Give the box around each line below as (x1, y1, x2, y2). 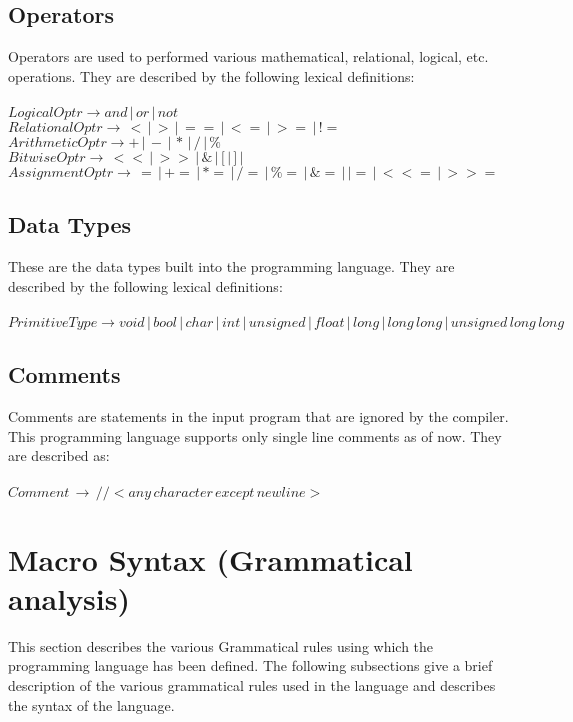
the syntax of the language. (8, 694, 175, 715)
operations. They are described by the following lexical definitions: (8, 65, 415, 86)
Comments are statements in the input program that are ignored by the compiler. (8, 406, 509, 427)
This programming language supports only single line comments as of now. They (8, 425, 502, 446)
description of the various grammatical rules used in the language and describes (8, 675, 496, 696)
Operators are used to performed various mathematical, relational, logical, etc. (8, 46, 489, 67)
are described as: (8, 445, 110, 466)
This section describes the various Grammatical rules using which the (8, 635, 434, 656)
